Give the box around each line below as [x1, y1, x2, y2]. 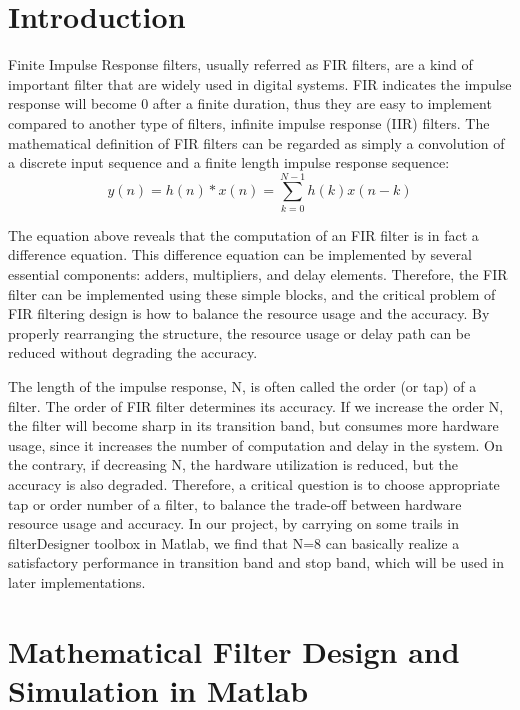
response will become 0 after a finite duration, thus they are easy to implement [8, 93, 492, 114]
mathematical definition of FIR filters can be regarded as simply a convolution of [8, 132, 505, 153]
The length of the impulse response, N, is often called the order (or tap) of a [8, 375, 477, 396]
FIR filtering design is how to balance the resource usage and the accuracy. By [8, 303, 490, 324]
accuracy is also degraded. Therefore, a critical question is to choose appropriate [8, 473, 500, 494]
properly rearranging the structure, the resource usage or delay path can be [8, 322, 471, 343]
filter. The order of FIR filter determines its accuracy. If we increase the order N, [8, 395, 504, 416]
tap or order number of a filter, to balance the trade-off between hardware [8, 493, 462, 514]
